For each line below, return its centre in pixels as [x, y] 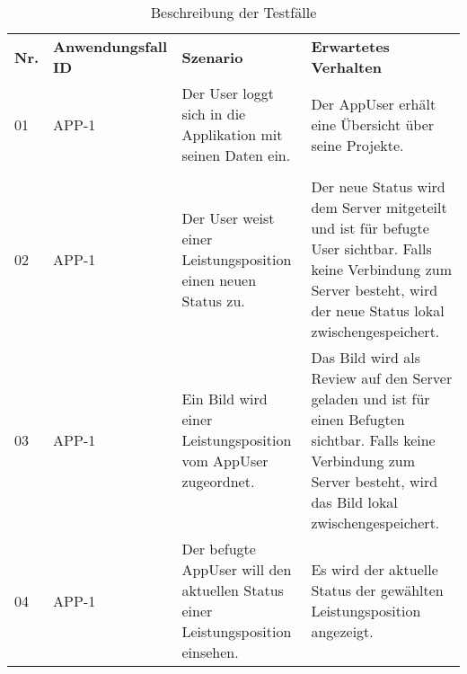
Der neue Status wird [378, 186]
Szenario [212, 57]
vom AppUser [225, 461]
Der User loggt [228, 93]
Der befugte [219, 549]
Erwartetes [350, 46]
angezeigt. [342, 631]
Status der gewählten [377, 590]
